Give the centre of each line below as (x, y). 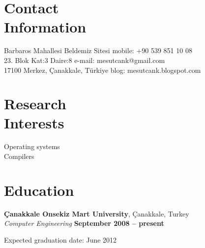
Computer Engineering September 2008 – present (84, 223)
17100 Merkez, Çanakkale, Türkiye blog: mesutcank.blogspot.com (102, 70)
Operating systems (32, 146)
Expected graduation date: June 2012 (60, 239)
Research (35, 104)
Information (45, 27)
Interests (34, 123)
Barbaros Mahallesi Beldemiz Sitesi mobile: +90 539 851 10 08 (98, 50)
